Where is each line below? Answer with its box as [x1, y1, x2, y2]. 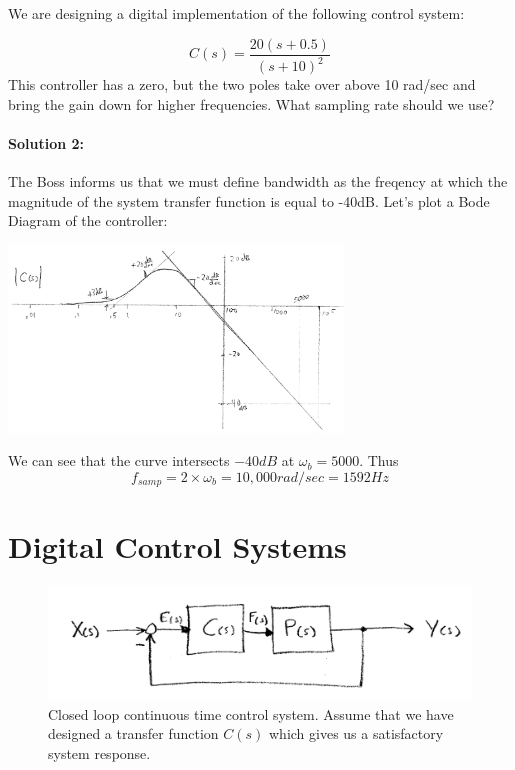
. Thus [359, 450, 399, 471]
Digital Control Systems [8, 525, 347, 566]
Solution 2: [8, 132, 85, 153]
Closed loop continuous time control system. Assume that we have [48, 703, 454, 724]
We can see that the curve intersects [8, 450, 230, 471]
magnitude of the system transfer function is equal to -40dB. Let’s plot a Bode [8, 190, 490, 211]
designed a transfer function [48, 723, 219, 744]
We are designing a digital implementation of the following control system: [8, 3, 465, 23]
